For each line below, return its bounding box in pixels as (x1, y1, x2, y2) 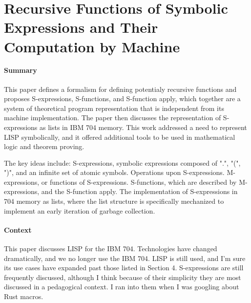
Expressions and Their (4, 17, 158, 37)
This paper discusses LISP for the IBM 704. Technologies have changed (4, 243, 217, 254)
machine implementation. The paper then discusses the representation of (4, 112, 221, 123)
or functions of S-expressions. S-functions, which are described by (41, 176, 237, 187)
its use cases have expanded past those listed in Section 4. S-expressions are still (4, 262, 244, 273)
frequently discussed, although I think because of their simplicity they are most (4, 272, 241, 282)
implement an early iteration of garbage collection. (4, 205, 155, 216)
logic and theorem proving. (4, 141, 84, 151)
